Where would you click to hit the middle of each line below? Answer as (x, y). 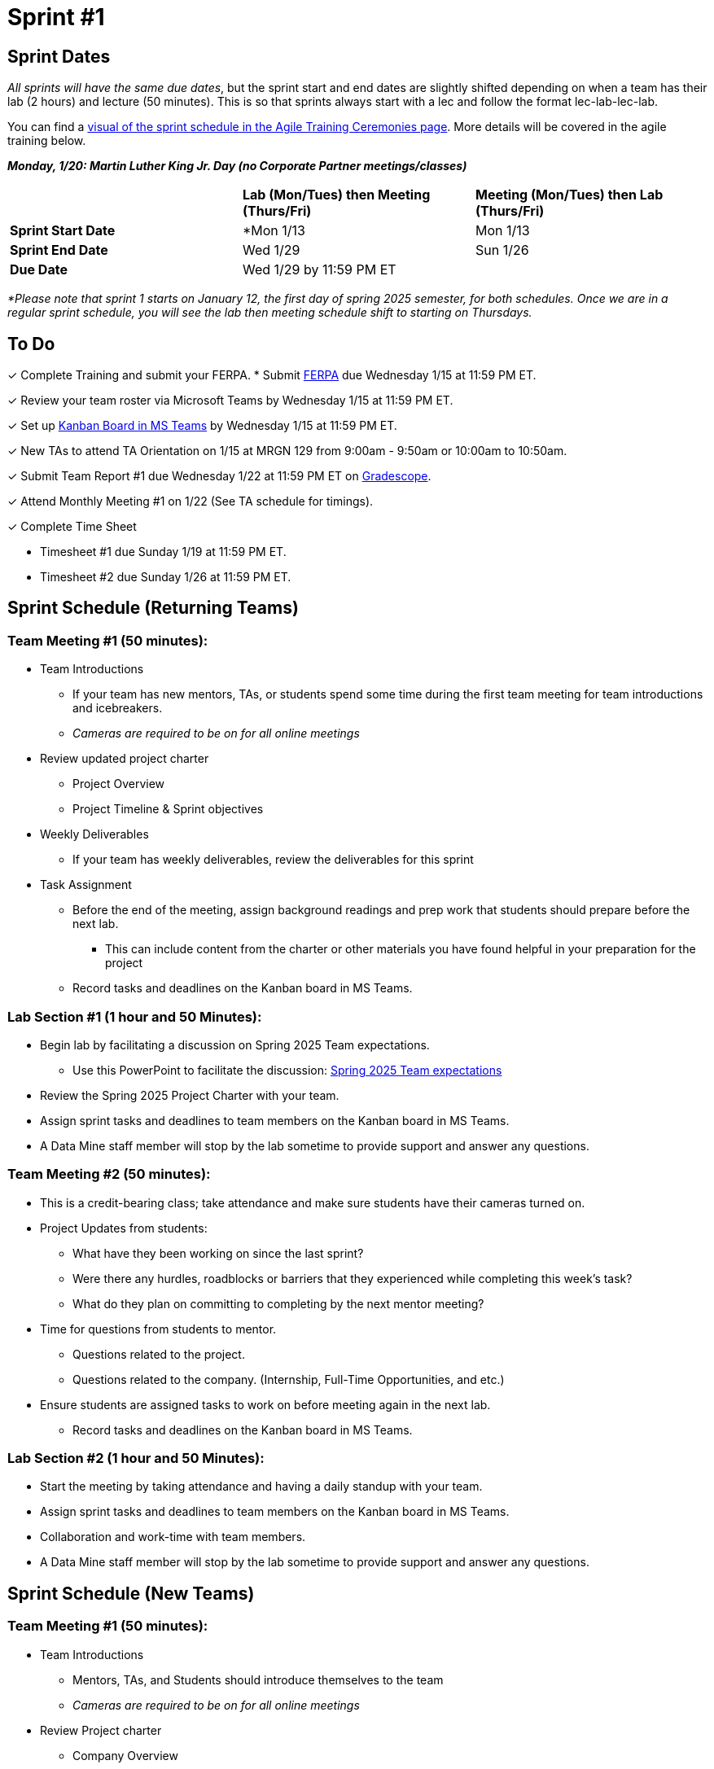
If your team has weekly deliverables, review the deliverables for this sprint (273, 860)
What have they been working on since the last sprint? (218, 1253)
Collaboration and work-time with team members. (173, 1537)
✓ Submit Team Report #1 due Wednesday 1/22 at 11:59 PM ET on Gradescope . (219, 476)
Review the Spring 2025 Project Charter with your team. (190, 1095)
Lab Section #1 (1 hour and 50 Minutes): (135, 1016)
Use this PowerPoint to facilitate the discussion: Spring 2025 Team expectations (287, 1070)
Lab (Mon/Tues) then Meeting (336, 195)
